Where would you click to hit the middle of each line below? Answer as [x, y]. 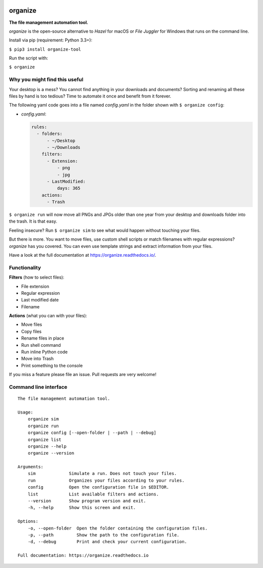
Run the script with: [28, 58]
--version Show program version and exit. [87, 501]
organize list [45, 439]
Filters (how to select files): [37, 277]
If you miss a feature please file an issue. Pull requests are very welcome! [83, 375]
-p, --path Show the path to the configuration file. [103, 535]
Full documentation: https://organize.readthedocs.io [83, 556]
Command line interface [38, 387]
